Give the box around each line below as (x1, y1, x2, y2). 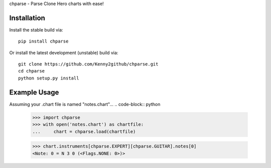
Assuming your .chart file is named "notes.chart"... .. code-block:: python (9, 101, 161, 107)
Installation (9, 13, 45, 22)
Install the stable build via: (9, 26, 63, 32)
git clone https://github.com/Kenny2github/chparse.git (18, 61, 159, 67)
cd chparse (18, 68, 45, 74)
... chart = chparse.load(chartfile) (32, 128, 136, 134)
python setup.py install (18, 75, 79, 81)
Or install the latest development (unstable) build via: (9, 49, 118, 55)
